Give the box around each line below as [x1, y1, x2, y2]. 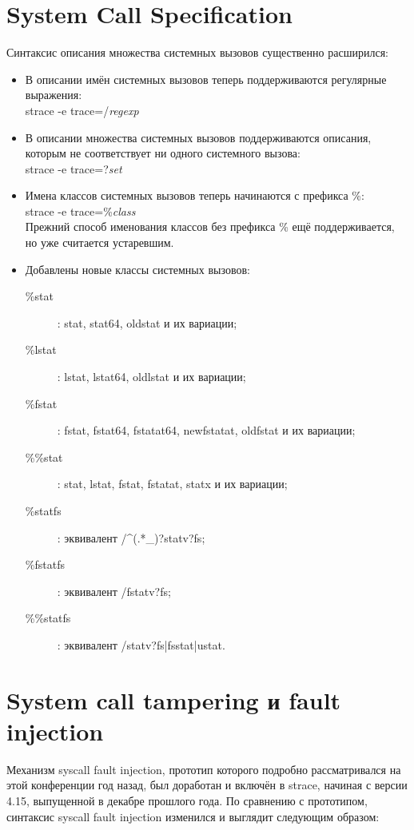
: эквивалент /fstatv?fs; [57, 582, 171, 599]
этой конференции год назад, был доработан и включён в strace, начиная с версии [6, 776, 408, 793]
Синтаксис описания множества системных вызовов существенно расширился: [6, 44, 388, 61]
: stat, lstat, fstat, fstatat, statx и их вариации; [57, 475, 288, 492]
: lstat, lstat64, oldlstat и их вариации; [57, 368, 246, 385]
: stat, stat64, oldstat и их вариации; [57, 314, 237, 331]
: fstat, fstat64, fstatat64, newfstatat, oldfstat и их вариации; [57, 422, 356, 439]
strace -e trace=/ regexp [25, 101, 139, 118]
